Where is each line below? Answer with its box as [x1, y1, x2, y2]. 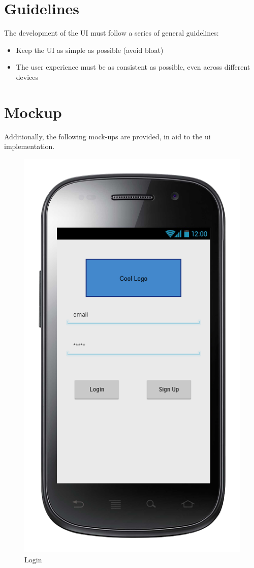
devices [16, 71, 39, 82]
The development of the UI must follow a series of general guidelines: [4, 27, 219, 38]
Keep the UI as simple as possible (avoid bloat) [16, 44, 164, 55]
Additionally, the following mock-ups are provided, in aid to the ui [4, 131, 211, 141]
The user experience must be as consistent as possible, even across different [16, 62, 250, 72]
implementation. [4, 141, 55, 152]
